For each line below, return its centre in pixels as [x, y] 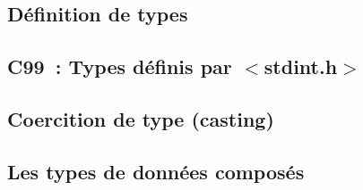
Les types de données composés [156, 171]
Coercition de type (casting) [141, 118]
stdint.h [301, 66]
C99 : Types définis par [120, 66]
